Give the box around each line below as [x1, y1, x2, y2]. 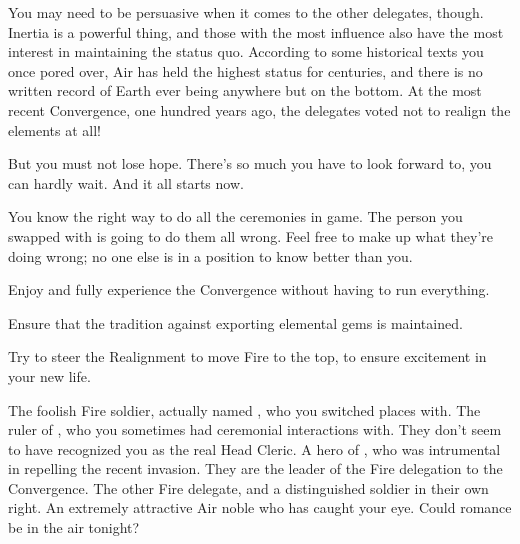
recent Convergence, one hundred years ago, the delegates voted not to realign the [8, 99, 511, 120]
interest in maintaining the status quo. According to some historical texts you [8, 41, 484, 62]
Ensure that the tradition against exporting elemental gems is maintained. [8, 312, 463, 333]
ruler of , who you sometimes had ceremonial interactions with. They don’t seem [8, 419, 502, 440]
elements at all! [8, 119, 102, 140]
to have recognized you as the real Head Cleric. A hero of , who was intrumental [8, 438, 501, 459]
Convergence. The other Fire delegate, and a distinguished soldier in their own [8, 477, 489, 498]
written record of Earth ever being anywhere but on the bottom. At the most [8, 80, 482, 101]
